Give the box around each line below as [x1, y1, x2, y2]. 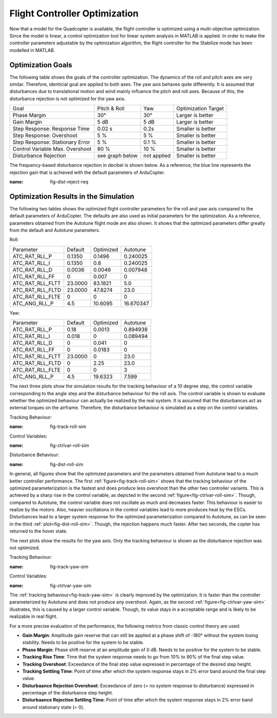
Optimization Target [176, 105, 224, 112]
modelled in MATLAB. [9, 47, 55, 53]
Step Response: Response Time [12, 125, 90, 132]
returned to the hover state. [9, 528, 68, 534]
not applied [143, 152, 171, 159]
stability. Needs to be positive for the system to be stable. [22, 639, 144, 646]
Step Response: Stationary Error [12, 139, 90, 146]
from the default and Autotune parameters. [9, 227, 100, 234]
